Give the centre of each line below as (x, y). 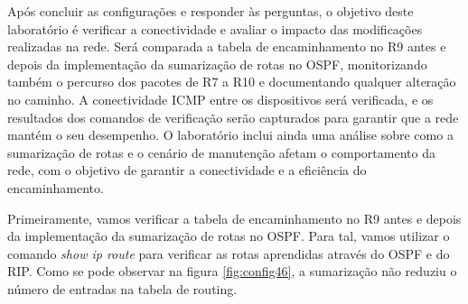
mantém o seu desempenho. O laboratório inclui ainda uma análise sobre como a (230, 135)
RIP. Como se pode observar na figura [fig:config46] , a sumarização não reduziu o (232, 271)
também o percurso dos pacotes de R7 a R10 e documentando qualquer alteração (232, 82)
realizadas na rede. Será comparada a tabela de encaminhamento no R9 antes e (227, 46)
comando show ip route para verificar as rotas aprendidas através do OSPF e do (229, 253)
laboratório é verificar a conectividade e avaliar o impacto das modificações (215, 28)
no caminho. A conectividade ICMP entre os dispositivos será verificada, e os (220, 99)
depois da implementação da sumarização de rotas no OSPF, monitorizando (217, 64)
